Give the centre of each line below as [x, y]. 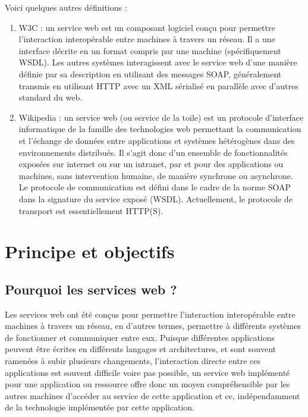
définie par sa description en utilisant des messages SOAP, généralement [150, 73]
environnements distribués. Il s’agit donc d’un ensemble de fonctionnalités [153, 152]
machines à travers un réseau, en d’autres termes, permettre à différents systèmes [153, 326]
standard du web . [51, 97]
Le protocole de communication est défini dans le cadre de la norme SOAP [155, 187]
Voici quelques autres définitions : [66, 7]
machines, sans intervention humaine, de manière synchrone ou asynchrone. [156, 175]
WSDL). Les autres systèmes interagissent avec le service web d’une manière [158, 62]
